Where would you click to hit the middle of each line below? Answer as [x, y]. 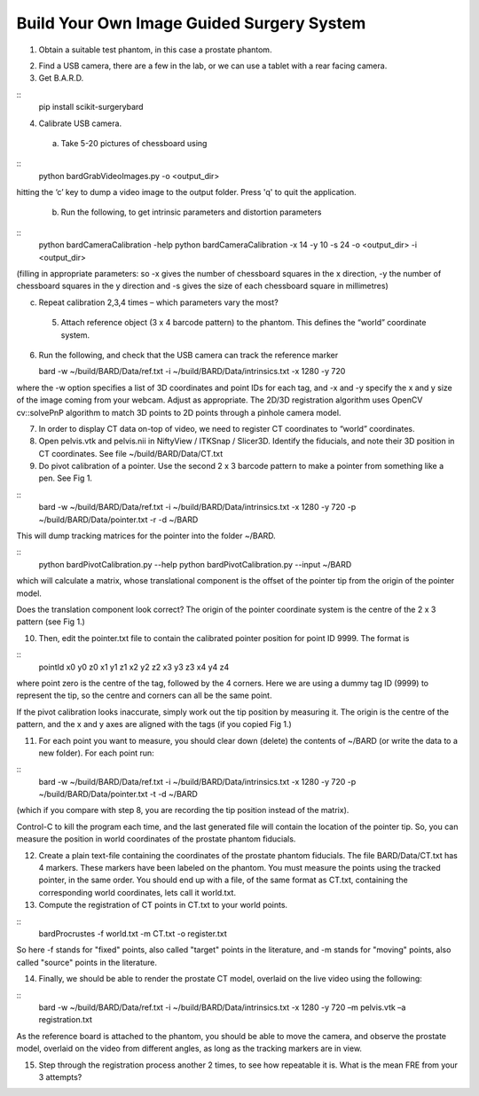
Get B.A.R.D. [61, 78]
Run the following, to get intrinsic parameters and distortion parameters [191, 212]
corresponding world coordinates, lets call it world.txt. [137, 892]
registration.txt [66, 1020]
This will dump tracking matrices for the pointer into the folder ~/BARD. [146, 536]
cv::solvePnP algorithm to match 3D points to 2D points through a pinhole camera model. [179, 412]
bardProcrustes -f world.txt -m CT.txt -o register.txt [133, 933]
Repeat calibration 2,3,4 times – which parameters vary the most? [158, 302]
